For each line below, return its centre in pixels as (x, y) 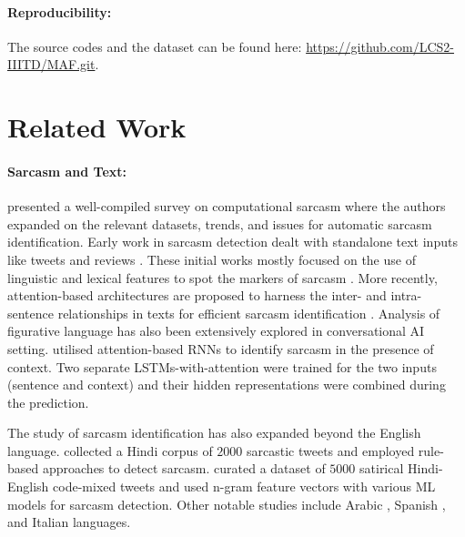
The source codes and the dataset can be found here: (155, 46)
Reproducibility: (60, 11)
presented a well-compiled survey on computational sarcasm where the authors (227, 206)
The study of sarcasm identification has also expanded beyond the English (214, 433)
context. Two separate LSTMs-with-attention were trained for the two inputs (222, 366)
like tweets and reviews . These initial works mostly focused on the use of (212, 259)
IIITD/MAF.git (51, 64)
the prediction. (48, 402)
